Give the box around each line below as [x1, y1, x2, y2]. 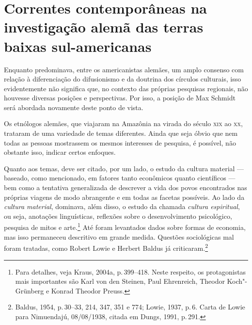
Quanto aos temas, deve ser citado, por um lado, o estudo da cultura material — [4, 163, 244, 173]
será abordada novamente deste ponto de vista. [4, 102, 143, 112]
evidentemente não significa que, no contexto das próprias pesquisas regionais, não [4, 83, 248, 93]
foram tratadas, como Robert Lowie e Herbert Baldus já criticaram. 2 [4, 242, 208, 253]
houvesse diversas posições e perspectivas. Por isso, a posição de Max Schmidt [4, 93, 236, 103]
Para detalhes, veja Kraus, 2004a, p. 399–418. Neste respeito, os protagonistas [15, 266, 246, 276]
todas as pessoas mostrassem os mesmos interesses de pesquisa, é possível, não [4, 137, 236, 147]
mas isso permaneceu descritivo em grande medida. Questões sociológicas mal [4, 231, 234, 242]
